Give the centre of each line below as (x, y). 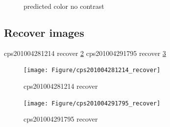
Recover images (44, 32)
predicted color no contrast (64, 6)
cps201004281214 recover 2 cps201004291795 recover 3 (85, 53)
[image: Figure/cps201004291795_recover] (92, 103)
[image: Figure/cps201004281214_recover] (92, 70)
